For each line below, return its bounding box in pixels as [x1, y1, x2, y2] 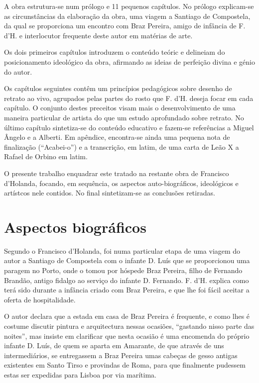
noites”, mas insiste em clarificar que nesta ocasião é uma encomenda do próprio [4, 330, 250, 341]
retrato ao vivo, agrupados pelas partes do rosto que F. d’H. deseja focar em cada [4, 93, 254, 103]
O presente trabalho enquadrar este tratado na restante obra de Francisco [4, 168, 229, 178]
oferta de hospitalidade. [4, 294, 76, 304]
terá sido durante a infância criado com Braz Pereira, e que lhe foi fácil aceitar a [4, 285, 250, 295]
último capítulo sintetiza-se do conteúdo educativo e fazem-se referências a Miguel [4, 122, 254, 132]
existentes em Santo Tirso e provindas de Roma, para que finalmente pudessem [4, 360, 246, 370]
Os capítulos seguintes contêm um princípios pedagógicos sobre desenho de [4, 83, 232, 94]
